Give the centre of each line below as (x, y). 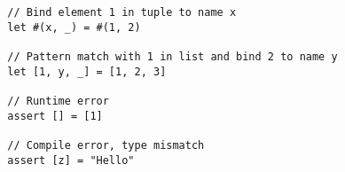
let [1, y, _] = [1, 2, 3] (87, 71)
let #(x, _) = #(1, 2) (74, 27)
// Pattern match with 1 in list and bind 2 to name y (172, 56)
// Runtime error (58, 101)
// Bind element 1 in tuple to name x (122, 12)
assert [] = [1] (55, 116)
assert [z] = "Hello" (71, 160)
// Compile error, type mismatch (106, 145)
